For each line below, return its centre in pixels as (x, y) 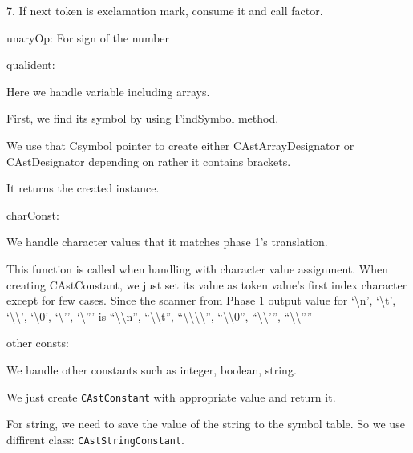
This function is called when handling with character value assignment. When (198, 268)
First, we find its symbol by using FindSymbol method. (143, 118)
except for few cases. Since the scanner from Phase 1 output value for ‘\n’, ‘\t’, (201, 300)
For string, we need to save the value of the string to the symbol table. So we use (206, 424)
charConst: (33, 214)
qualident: (31, 65)
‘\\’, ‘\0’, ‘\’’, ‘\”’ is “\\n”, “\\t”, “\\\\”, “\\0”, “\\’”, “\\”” (160, 315)
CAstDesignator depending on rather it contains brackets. (149, 161)
